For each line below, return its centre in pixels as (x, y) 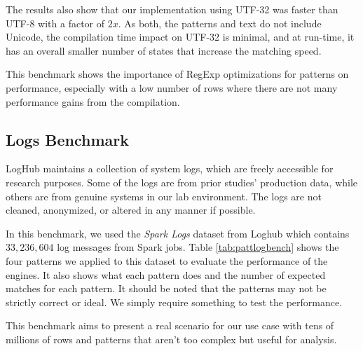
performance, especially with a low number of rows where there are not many (172, 87)
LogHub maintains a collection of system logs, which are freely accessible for (170, 168)
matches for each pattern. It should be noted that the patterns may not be (166, 288)
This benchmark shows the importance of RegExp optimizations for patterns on (177, 74)
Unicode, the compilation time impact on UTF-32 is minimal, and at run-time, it (180, 37)
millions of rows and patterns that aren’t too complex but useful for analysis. (171, 339)
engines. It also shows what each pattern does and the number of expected (166, 274)
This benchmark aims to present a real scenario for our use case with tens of (170, 325)
